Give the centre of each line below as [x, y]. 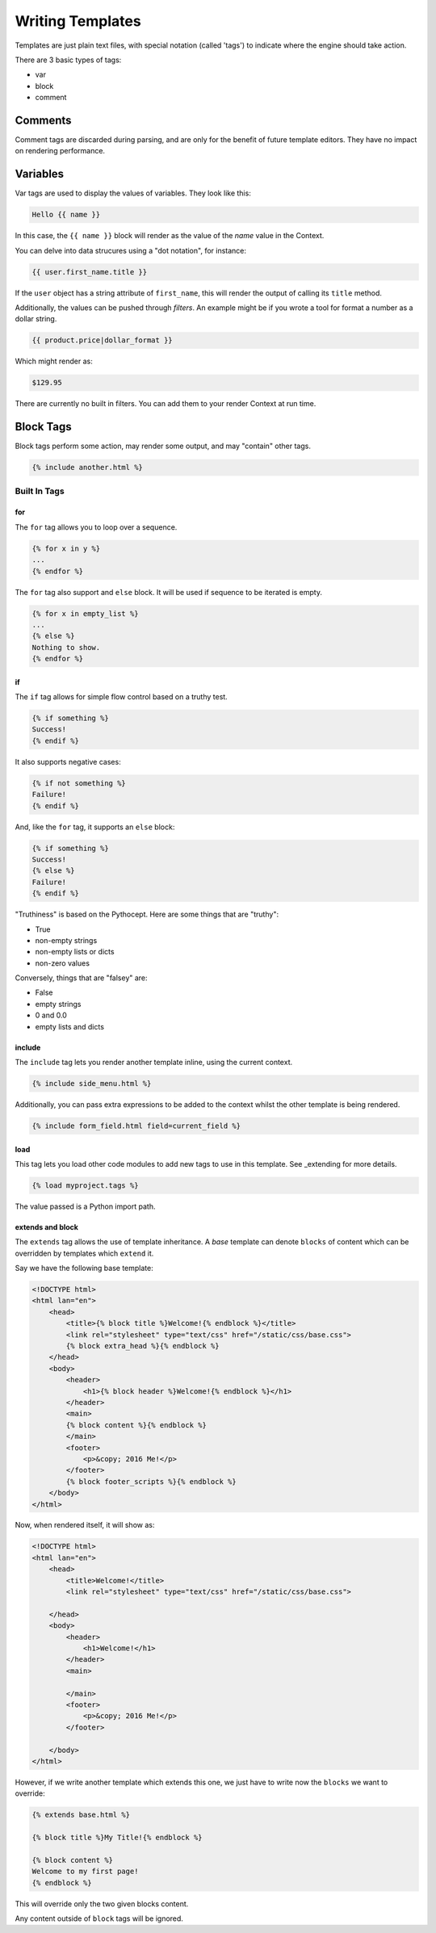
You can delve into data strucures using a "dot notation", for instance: [130, 250]
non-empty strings [66, 940]
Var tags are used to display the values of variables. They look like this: [133, 193]
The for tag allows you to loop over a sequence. [96, 527]
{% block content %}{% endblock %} [136, 1425]
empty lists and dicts [70, 1026]
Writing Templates [78, 21]
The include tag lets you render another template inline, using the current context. [154, 1063]
